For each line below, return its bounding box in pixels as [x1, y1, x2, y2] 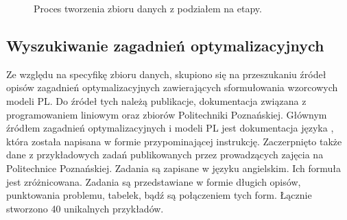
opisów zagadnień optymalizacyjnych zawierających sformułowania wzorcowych [6, 80, 338, 95]
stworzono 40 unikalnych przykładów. [6, 201, 164, 215]
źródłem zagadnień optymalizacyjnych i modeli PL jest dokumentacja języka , [6, 121, 334, 135]
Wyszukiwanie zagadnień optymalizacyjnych [6, 34, 324, 56]
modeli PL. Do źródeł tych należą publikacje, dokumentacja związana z [6, 93, 307, 108]
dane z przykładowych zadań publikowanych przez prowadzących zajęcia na [6, 147, 324, 162]
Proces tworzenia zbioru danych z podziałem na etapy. [34, 1, 262, 15]
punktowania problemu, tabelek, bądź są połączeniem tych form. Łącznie [6, 188, 312, 202]
